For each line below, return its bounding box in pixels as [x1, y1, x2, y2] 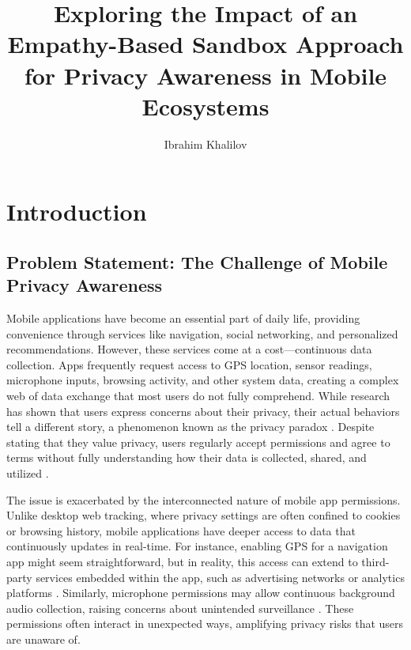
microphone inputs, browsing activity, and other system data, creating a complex [6, 372, 399, 388]
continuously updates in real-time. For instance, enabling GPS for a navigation [6, 538, 388, 554]
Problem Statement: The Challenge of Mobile [6, 249, 388, 274]
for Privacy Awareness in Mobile [24, 59, 387, 91]
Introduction [6, 195, 147, 228]
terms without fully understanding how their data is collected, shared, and [6, 449, 367, 466]
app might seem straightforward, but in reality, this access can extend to [6, 553, 358, 569]
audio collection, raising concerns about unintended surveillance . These [6, 599, 354, 616]
